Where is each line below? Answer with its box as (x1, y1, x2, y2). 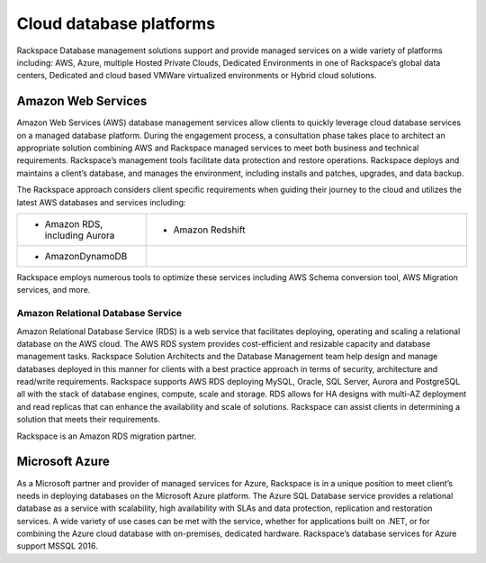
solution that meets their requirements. (16, 414, 161, 425)
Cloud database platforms (16, 14, 216, 33)
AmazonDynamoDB (44, 250, 128, 262)
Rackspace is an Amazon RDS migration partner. (16, 431, 197, 441)
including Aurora (44, 229, 115, 241)
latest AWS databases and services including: (16, 196, 186, 207)
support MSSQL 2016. (16, 540, 98, 551)
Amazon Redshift (173, 223, 246, 236)
